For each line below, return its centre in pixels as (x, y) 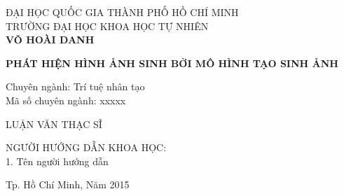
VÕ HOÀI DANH (50, 40)
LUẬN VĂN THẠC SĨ (54, 124)
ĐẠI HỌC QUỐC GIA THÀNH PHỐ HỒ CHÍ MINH (122, 12)
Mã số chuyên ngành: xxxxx (66, 100)
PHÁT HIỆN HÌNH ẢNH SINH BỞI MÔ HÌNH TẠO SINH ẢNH (172, 63)
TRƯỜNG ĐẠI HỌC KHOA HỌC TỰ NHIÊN (107, 26)
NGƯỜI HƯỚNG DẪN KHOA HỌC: (86, 147)
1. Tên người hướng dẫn (57, 161)
